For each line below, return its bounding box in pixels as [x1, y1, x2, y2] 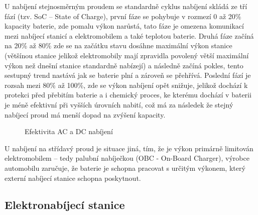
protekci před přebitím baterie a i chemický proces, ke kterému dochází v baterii [5, 89, 251, 100]
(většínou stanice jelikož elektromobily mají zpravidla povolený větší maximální [5, 50, 249, 60]
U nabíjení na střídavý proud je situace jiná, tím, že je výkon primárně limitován [5, 143, 253, 153]
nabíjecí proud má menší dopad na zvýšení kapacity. [5, 109, 166, 120]
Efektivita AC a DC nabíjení [25, 126, 113, 137]
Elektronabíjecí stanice [5, 197, 125, 212]
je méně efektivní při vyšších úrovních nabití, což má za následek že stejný [5, 99, 233, 110]
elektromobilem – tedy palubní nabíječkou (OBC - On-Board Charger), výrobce [5, 153, 249, 163]
